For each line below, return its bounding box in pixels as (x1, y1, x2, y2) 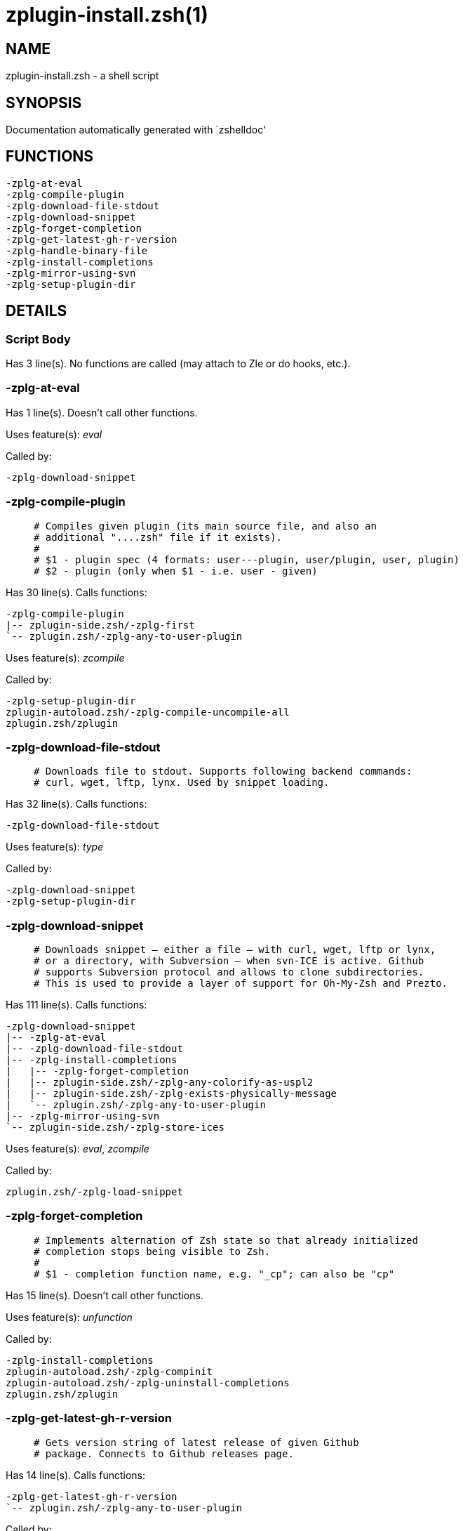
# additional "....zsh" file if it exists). (34, 531, 283, 543)
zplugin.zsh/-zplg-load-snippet (6, 1186, 183, 1198)
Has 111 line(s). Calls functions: (6, 999, 147, 1011)
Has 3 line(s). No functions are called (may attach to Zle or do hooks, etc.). (6, 357, 351, 370)
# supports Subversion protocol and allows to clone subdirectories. (34, 966, 424, 978)
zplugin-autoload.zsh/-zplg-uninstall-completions (6, 1376, 290, 1388)
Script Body (6, 331, 71, 346)
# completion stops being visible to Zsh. (34, 1245, 271, 1257)
